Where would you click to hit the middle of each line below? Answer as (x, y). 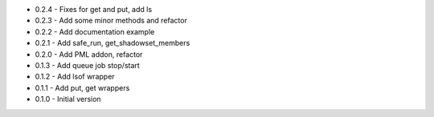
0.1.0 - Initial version (68, 99)
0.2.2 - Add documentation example (95, 31)
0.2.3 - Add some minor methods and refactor (111, 21)
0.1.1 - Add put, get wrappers (82, 87)
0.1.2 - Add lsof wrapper (75, 77)
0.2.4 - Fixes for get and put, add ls (94, 9)
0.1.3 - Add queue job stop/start (87, 65)
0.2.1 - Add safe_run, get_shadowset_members (113, 43)
